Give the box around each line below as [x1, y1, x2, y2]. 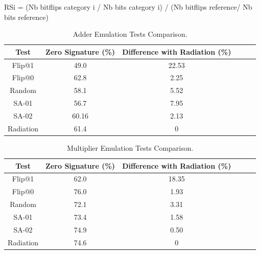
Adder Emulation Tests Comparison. [73, 29, 187, 39]
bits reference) [4, 11, 49, 22]
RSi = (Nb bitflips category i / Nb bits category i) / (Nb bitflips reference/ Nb [4, 2, 252, 12]
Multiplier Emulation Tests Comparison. [66, 142, 194, 153]
